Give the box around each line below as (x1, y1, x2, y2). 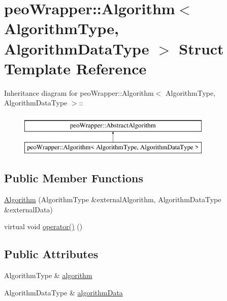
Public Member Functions (4, 170, 143, 186)
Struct (179, 38, 224, 59)
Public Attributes (4, 246, 99, 262)
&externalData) (4, 204, 53, 214)
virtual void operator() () (4, 221, 83, 232)
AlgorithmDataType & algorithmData (4, 287, 123, 297)
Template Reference (4, 58, 147, 78)
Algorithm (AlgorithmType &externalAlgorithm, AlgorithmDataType (4, 194, 221, 205)
